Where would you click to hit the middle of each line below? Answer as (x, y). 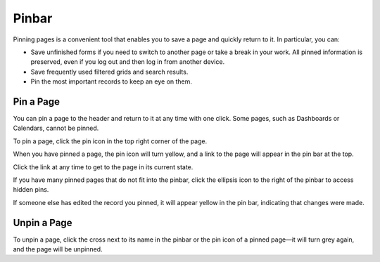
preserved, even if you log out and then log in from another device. (128, 62)
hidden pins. (31, 190)
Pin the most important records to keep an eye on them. (112, 81)
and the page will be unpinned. (58, 249)
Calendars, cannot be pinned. (56, 128)
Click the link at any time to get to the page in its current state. (103, 167)
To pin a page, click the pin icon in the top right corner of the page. (110, 141)
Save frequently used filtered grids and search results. (109, 72)
